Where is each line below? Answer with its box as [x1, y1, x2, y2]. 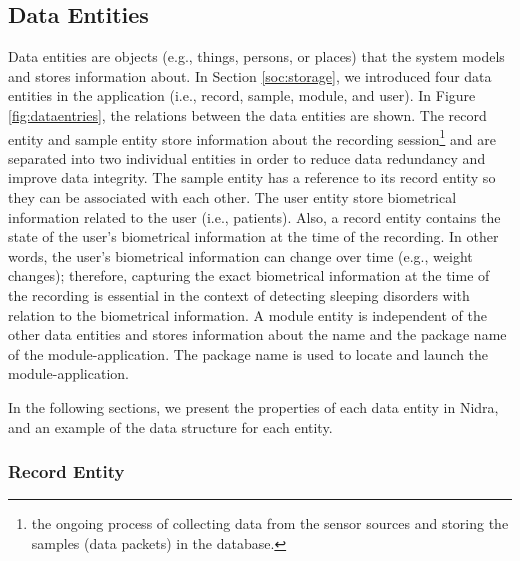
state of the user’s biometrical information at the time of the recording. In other [8, 226, 499, 247]
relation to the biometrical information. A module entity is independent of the [8, 304, 487, 325]
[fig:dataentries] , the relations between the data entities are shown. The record [8, 104, 487, 125]
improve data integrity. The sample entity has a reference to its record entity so [8, 167, 496, 188]
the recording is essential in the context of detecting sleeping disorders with [8, 284, 470, 305]
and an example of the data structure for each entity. [8, 416, 333, 437]
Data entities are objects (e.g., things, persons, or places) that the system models [8, 46, 505, 67]
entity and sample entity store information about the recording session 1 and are [8, 125, 496, 149]
